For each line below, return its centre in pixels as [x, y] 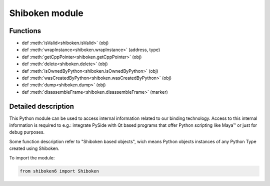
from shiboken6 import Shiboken [59, 171]
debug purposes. [27, 132]
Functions [25, 31]
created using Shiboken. [34, 148]
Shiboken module [46, 13]
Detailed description [42, 106]
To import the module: [32, 157]
